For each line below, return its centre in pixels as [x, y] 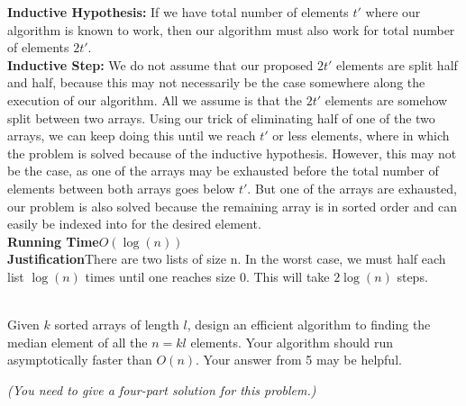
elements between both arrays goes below [121, 188]
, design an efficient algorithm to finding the [309, 325]
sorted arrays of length [117, 325]
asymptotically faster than [80, 360]
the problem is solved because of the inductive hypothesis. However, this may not [232, 153]
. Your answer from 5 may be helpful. [299, 360]
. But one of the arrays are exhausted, [352, 188]
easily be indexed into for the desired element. [134, 224]
